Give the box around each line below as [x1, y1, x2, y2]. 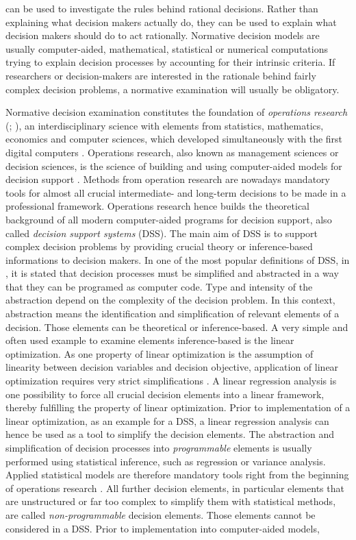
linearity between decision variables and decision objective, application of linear [5, 360, 339, 374]
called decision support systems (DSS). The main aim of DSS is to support [5, 225, 318, 240]
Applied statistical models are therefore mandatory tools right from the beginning [5, 467, 349, 482]
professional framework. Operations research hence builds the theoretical [5, 199, 309, 213]
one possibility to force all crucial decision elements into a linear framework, [5, 386, 325, 401]
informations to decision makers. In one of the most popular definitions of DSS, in [5, 252, 350, 267]
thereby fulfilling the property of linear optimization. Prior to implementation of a [5, 400, 351, 415]
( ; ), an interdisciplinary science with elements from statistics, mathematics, [5, 118, 324, 132]
